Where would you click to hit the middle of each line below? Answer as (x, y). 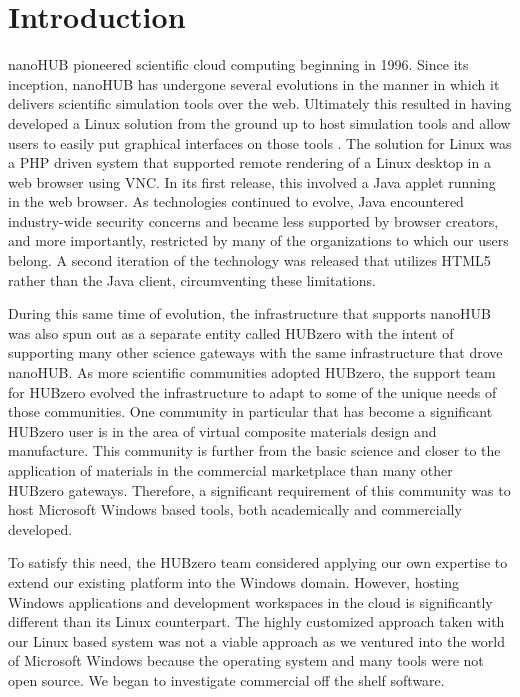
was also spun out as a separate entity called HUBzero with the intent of (231, 332)
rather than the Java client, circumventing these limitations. (192, 279)
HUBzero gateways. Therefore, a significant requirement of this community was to (259, 489)
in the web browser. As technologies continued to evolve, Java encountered (236, 201)
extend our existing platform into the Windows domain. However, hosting (234, 581)
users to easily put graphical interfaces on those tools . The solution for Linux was (260, 142)
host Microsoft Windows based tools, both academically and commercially (235, 509)
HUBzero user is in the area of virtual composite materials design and (222, 430)
